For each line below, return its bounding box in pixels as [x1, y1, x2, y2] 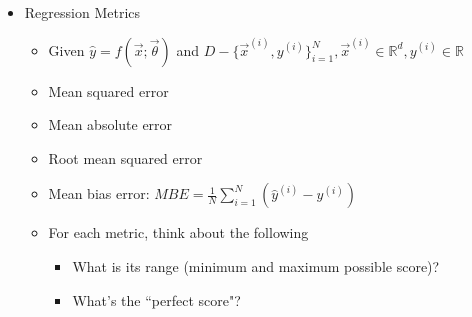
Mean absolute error [48, 114, 173, 135]
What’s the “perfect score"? [72, 289, 241, 310]
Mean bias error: [48, 183, 150, 204]
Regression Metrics [24, 2, 141, 22]
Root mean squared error [48, 147, 203, 168]
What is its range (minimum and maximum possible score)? [72, 255, 440, 276]
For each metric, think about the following [48, 222, 309, 243]
